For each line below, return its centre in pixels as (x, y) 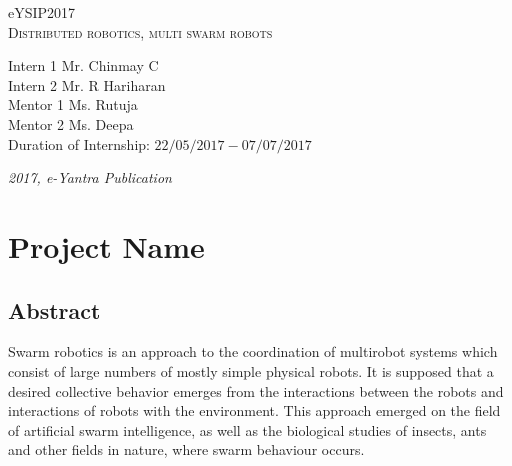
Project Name (106, 245)
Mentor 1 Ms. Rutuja (73, 104)
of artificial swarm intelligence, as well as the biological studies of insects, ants (247, 429)
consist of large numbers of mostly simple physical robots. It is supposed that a (251, 370)
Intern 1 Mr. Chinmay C (83, 65)
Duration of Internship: (79, 143)
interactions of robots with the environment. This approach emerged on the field (254, 410)
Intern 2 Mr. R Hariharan (87, 84)
